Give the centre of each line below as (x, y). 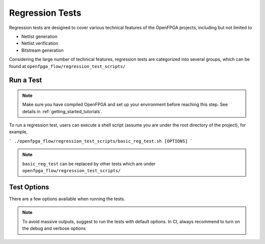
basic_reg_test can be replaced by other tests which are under (89, 164)
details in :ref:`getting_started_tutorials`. (63, 111)
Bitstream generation (42, 50)
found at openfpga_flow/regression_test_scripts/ (67, 66)
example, (18, 132)
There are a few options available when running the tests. (67, 199)
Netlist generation (39, 36)
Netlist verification (40, 43)
